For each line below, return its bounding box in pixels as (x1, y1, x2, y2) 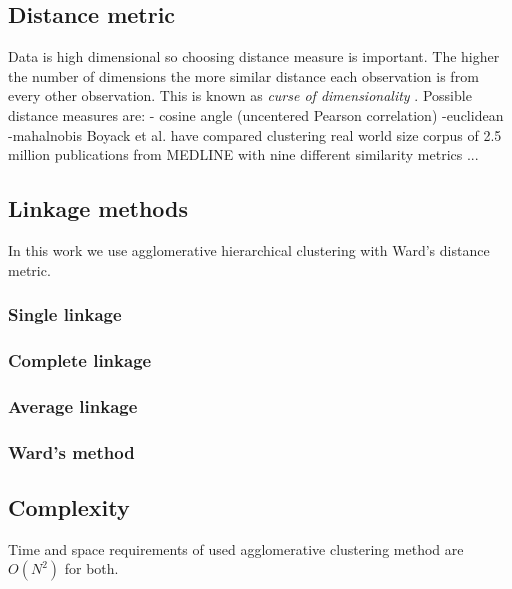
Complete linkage (8, 347, 152, 372)
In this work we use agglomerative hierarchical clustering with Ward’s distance (8, 239, 490, 260)
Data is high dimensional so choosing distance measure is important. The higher (8, 46, 500, 67)
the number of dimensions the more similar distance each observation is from (8, 65, 479, 86)
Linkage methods (8, 193, 189, 224)
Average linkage (8, 393, 138, 418)
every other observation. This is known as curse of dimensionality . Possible (8, 85, 472, 106)
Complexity (8, 491, 130, 522)
